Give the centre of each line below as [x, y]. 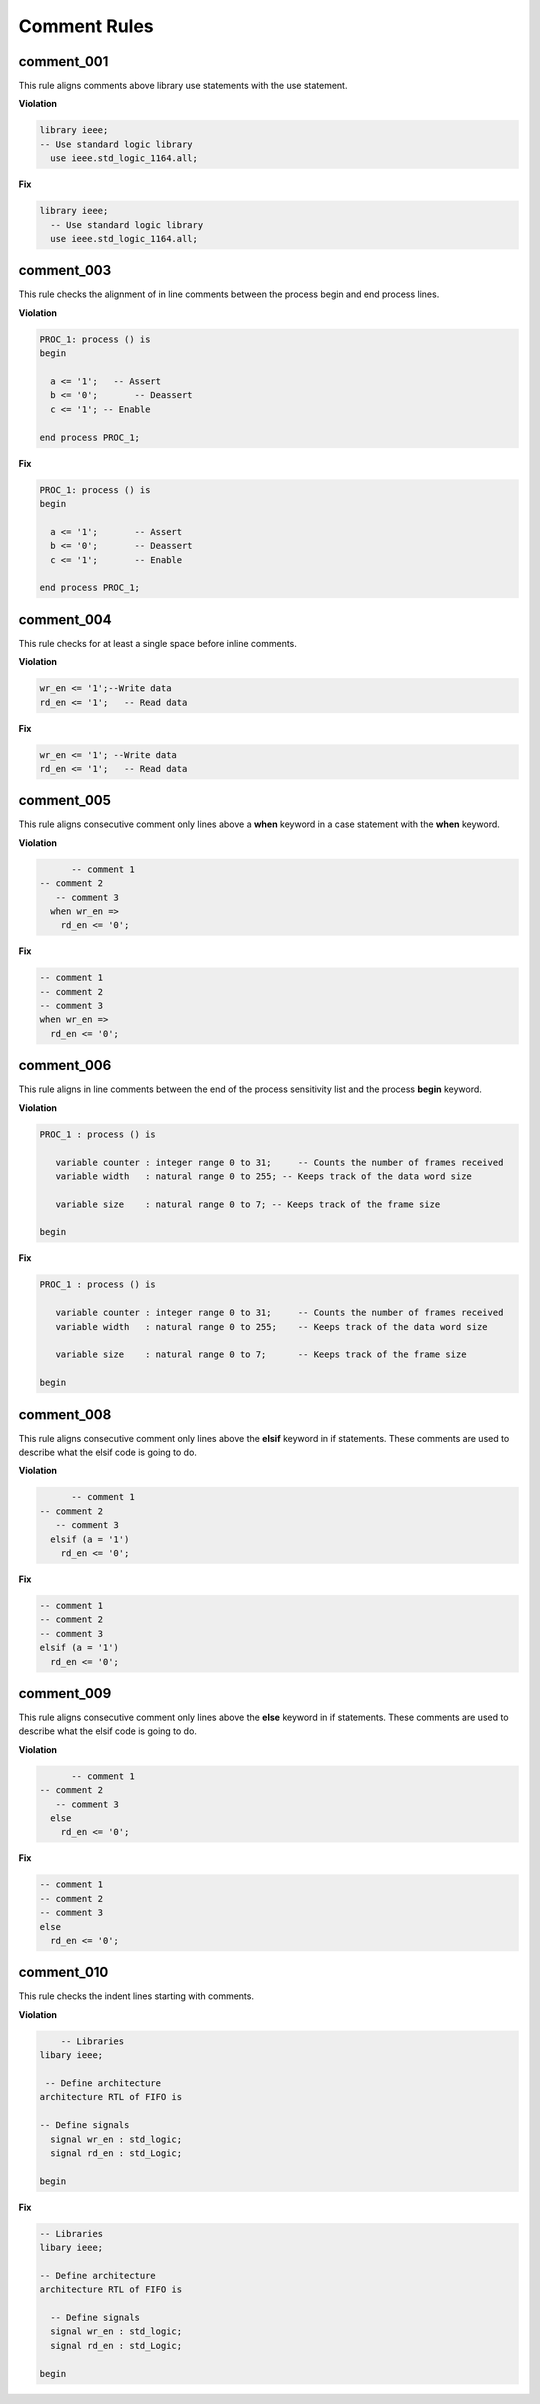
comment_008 [65, 1414]
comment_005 [65, 800]
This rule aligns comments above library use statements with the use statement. [183, 86]
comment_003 [65, 270]
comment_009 [65, 1693]
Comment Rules [86, 26]
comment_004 [65, 619]
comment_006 [65, 1065]
